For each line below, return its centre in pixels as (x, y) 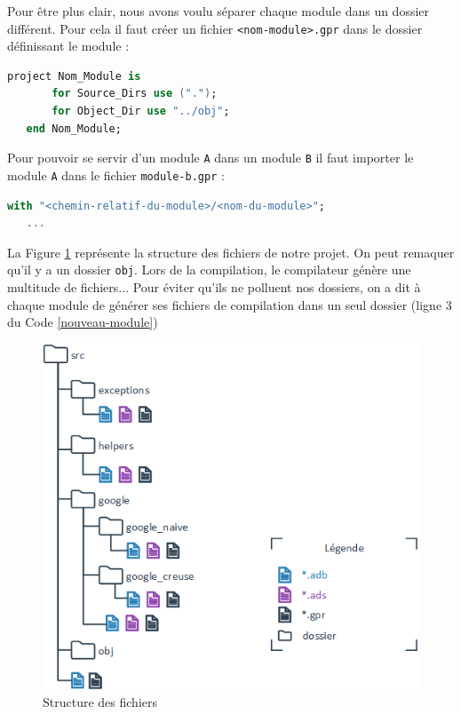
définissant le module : (68, 46)
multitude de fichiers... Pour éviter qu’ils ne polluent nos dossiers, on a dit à (214, 286)
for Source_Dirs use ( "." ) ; (135, 94)
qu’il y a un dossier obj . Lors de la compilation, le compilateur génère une (209, 270)
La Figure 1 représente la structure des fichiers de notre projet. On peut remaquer (231, 252)
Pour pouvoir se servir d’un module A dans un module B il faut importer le (211, 158)
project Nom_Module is (74, 76)
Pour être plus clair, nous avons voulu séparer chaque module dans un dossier (219, 11)
